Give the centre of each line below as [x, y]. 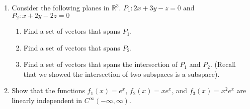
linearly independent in [47, 100]
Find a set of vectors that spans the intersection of [101, 64]
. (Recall [223, 64]
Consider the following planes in [61, 7]
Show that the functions [48, 90]
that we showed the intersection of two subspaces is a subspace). [122, 74]
